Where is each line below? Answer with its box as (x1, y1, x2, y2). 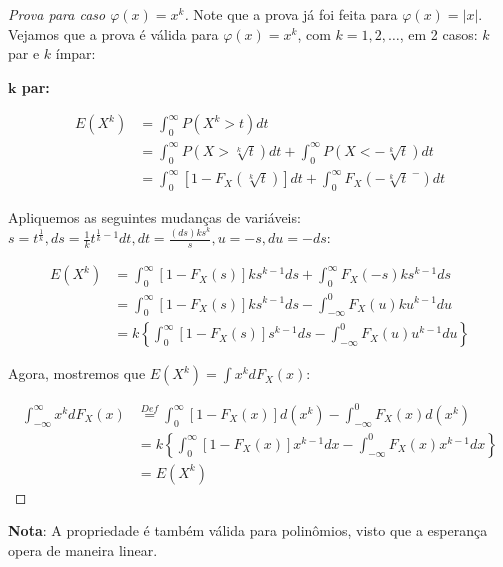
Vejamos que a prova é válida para (8, 23, 219, 44)
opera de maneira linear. (8, 539, 158, 560)
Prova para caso (8, 4, 106, 24)
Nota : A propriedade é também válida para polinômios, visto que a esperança (8, 520, 488, 541)
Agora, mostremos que (8, 363, 146, 384)
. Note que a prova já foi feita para (184, 4, 398, 24)
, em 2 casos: (399, 23, 478, 44)
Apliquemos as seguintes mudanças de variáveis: (8, 206, 301, 227)
